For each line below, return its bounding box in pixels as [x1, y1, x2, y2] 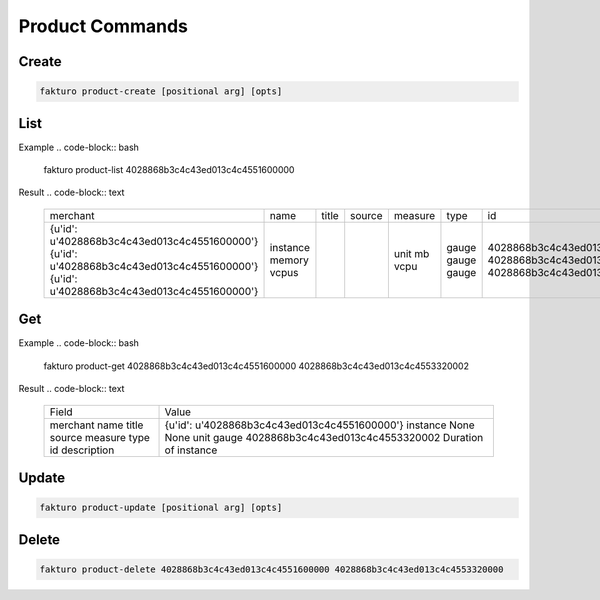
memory [269, 253, 310, 267]
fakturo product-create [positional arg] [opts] [39, 86, 283, 97]
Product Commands [18, 15, 189, 37]
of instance [164, 443, 218, 457]
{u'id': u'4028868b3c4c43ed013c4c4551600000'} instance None [164, 418, 475, 432]
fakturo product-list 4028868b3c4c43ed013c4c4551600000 [43, 164, 295, 176]
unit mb [393, 246, 430, 260]
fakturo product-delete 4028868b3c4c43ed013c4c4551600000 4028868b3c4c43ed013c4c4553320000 [39, 563, 504, 575]
